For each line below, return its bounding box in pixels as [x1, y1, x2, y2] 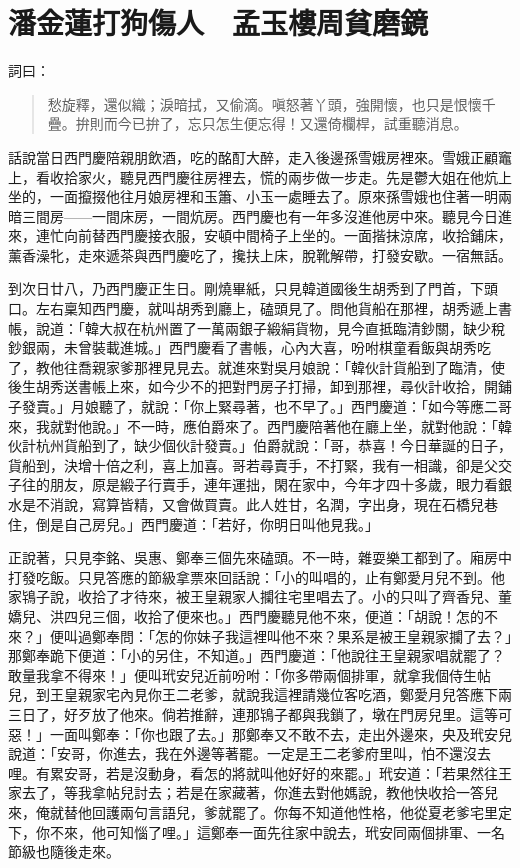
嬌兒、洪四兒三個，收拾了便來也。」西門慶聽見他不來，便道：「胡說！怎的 [8, 605, 484, 626]
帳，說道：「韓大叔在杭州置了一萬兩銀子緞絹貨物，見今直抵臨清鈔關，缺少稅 [8, 317, 505, 338]
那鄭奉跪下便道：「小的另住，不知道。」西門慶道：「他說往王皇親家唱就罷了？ [8, 645, 505, 666]
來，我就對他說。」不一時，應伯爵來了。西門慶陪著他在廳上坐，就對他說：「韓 [8, 415, 512, 436]
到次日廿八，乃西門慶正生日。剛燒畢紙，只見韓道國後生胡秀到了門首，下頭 [8, 278, 498, 299]
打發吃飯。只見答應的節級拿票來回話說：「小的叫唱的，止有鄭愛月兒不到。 [8, 566, 491, 587]
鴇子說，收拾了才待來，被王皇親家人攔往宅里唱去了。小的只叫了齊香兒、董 [21, 586, 512, 607]
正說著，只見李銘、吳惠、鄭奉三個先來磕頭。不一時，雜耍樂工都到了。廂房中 [8, 547, 512, 568]
